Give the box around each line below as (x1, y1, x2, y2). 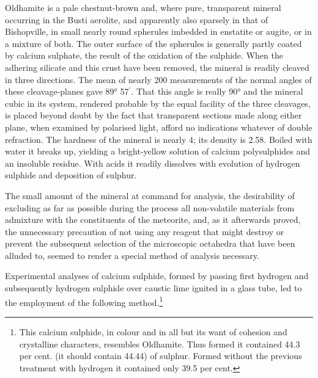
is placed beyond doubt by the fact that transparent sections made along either (5, 109, 302, 122)
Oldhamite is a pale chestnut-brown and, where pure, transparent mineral (5, 1, 281, 13)
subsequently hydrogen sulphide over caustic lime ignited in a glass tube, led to (5, 282, 302, 294)
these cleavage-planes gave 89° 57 (5, 85, 129, 98)
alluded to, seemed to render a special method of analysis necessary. (5, 249, 259, 261)
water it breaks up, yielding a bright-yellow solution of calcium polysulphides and (5, 145, 311, 158)
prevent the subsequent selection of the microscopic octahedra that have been (5, 237, 295, 250)
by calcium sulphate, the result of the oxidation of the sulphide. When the (5, 49, 283, 62)
